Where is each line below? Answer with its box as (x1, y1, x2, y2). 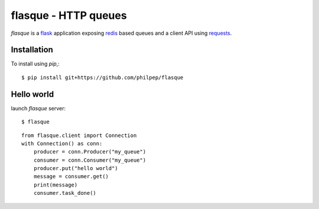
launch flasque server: (11, 105, 66, 112)
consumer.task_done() (33, 190, 97, 197)
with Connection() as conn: (21, 140, 103, 147)
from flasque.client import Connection (21, 132, 137, 139)
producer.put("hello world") (33, 165, 118, 172)
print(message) (33, 181, 78, 188)
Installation (11, 45, 53, 55)
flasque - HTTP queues (11, 9, 127, 22)
